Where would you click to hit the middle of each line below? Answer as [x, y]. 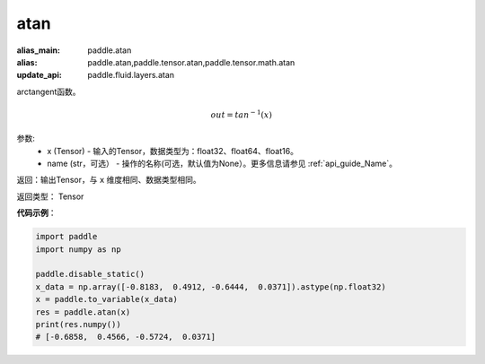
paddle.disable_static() [90, 274]
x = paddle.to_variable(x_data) [107, 299]
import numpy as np [78, 249]
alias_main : [38, 50]
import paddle [66, 237]
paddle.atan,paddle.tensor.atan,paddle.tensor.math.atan [191, 62]
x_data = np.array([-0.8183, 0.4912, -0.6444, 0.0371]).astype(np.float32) [211, 286]
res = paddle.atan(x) [83, 312]
